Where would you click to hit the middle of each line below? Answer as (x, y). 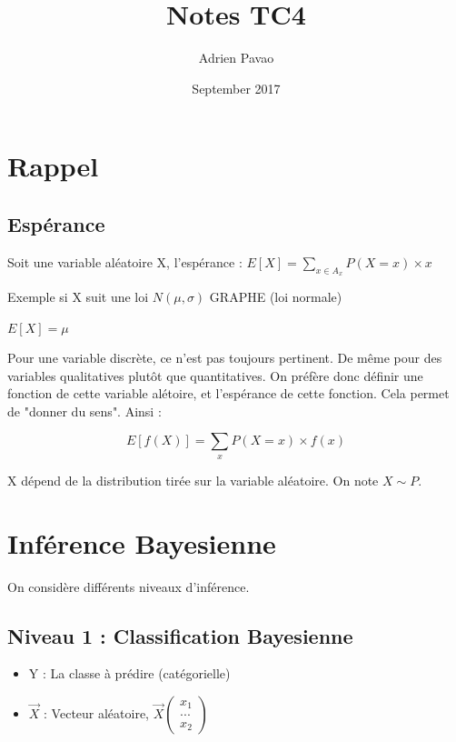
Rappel (53, 166)
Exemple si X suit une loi (78, 296)
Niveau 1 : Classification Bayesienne (180, 635)
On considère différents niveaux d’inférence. (129, 586)
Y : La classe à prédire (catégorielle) (129, 673)
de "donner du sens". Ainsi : (84, 411)
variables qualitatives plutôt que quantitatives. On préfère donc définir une (215, 375)
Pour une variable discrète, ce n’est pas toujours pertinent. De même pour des (225, 358)
